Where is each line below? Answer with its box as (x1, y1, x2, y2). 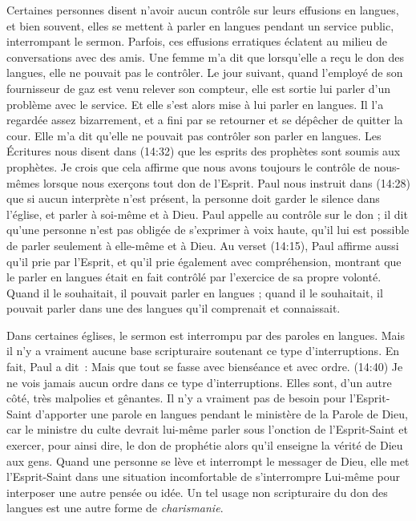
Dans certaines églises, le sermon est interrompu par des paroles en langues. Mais (6, 326, 405, 343)
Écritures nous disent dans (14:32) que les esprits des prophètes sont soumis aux (6, 143, 401, 160)
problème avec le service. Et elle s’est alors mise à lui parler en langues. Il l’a (6, 95, 384, 112)
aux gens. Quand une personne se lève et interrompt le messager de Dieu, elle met (6, 452, 410, 469)
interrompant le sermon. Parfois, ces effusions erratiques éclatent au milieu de (6, 33, 387, 50)
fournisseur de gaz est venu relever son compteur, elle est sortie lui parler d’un (6, 79, 391, 96)
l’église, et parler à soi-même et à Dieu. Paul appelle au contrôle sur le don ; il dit (6, 205, 408, 222)
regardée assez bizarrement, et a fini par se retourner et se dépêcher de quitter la (6, 111, 403, 128)
